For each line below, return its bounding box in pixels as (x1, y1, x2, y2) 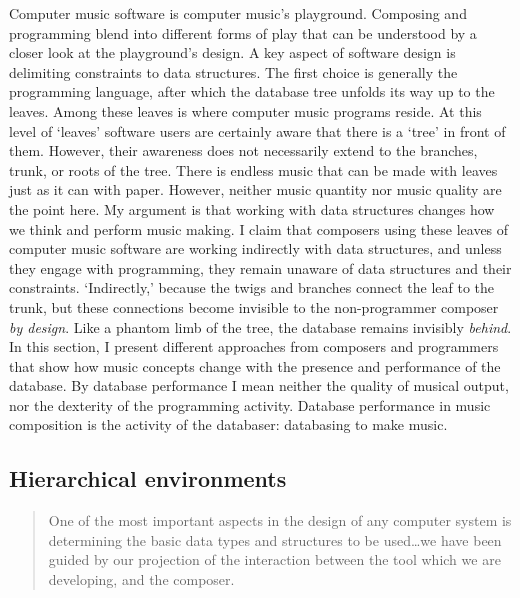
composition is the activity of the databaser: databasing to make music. (9, 414, 448, 435)
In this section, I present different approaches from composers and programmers (9, 336, 499, 357)
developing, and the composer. (48, 569, 235, 590)
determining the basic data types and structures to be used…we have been (48, 529, 502, 550)
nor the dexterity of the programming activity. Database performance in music (9, 394, 491, 415)
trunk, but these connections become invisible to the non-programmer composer (9, 296, 499, 317)
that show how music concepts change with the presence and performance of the (9, 355, 501, 376)
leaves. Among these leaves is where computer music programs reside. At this (9, 100, 482, 121)
